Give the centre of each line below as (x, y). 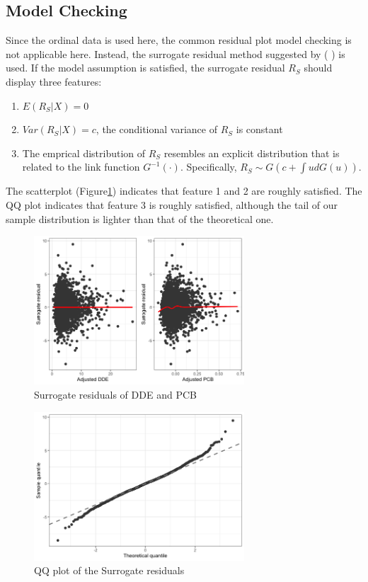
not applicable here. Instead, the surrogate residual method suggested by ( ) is (176, 53)
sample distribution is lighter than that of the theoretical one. (140, 218)
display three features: (54, 81)
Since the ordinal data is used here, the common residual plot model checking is (179, 40)
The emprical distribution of (84, 153)
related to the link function (81, 167)
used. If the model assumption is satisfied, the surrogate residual (145, 68)
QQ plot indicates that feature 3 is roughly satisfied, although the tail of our (172, 204)
